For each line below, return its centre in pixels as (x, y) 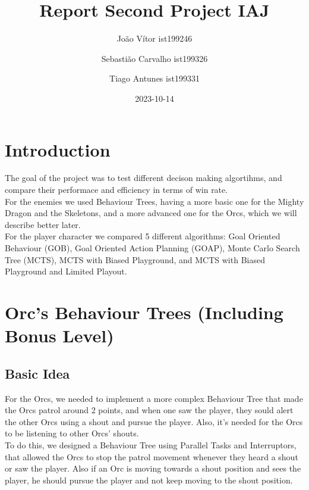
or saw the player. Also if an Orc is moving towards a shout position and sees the (153, 468)
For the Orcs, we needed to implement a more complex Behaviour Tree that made (154, 398)
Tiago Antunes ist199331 (154, 78)
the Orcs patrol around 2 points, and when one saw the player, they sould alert (149, 410)
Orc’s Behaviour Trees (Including (144, 312)
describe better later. (43, 224)
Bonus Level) (59, 335)
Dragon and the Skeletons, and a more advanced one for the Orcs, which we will (151, 213)
